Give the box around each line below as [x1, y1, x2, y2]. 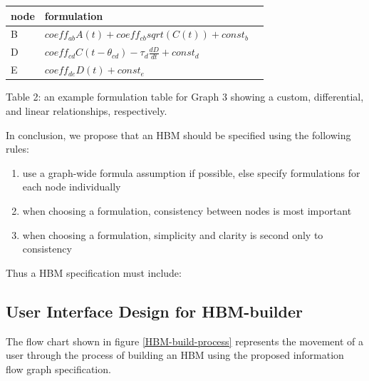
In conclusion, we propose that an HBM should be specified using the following [6, 127, 351, 142]
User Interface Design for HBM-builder [6, 300, 303, 322]
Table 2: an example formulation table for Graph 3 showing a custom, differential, [6, 89, 364, 104]
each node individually [22, 179, 121, 194]
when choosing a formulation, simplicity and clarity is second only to [22, 227, 323, 242]
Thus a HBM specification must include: [6, 265, 182, 280]
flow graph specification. [6, 361, 111, 376]
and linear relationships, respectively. [6, 103, 167, 118]
